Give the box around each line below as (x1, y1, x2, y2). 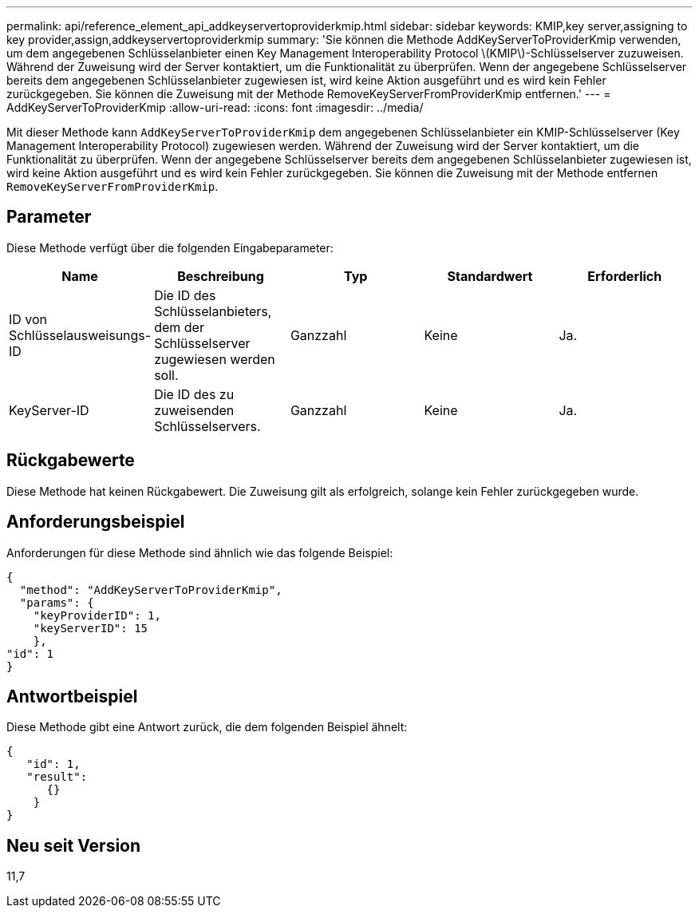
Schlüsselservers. (154, 417, 261, 434)
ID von (9, 311, 48, 327)
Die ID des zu (154, 386, 235, 402)
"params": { (19, 595, 94, 609)
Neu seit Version (6, 835, 141, 856)
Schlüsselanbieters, (154, 303, 272, 319)
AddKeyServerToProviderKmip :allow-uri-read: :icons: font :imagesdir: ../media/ (6, 101, 424, 114)
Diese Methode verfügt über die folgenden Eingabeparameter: (6, 240, 334, 255)
